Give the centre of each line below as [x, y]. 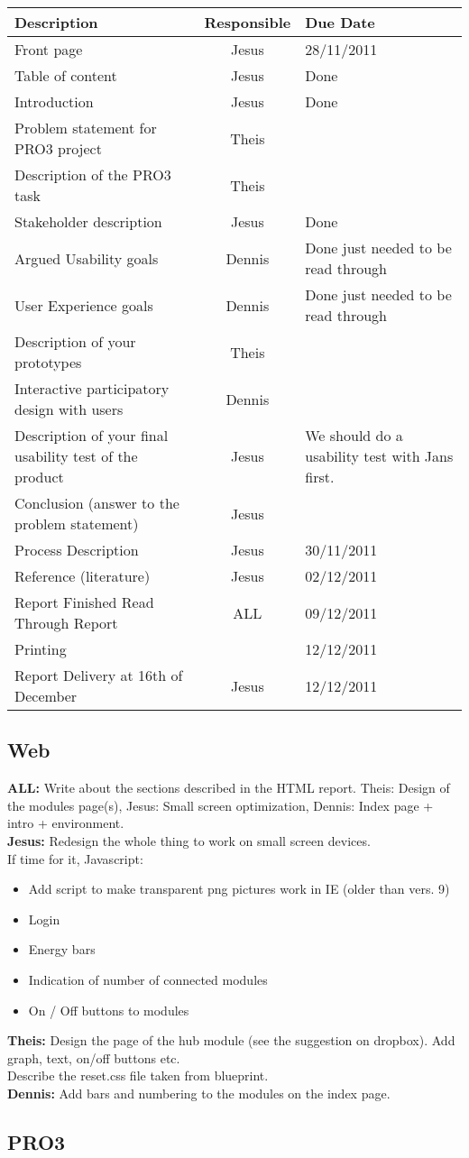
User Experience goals [84, 305]
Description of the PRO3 [93, 175]
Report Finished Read [84, 602]
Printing [41, 649]
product [39, 477]
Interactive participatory [92, 388]
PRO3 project [58, 148]
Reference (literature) [83, 576]
